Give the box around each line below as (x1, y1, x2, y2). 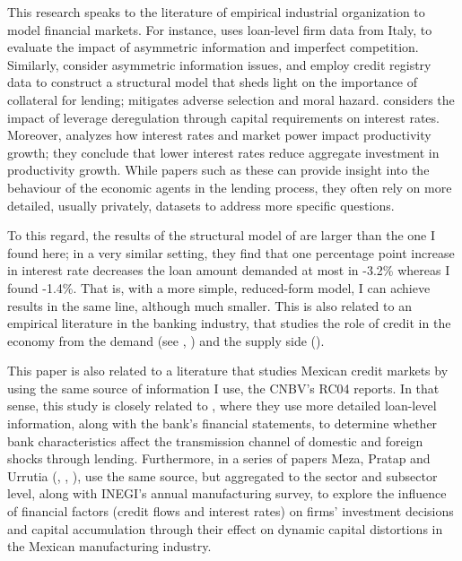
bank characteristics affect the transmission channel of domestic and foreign (7, 431, 423, 450)
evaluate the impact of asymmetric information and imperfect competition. (7, 38, 419, 56)
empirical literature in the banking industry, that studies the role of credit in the (7, 314, 451, 332)
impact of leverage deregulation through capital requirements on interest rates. (7, 108, 440, 126)
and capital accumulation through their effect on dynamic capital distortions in (7, 519, 443, 538)
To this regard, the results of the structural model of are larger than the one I (7, 226, 436, 245)
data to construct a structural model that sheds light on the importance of (7, 73, 418, 91)
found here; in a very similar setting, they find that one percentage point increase (7, 243, 455, 262)
